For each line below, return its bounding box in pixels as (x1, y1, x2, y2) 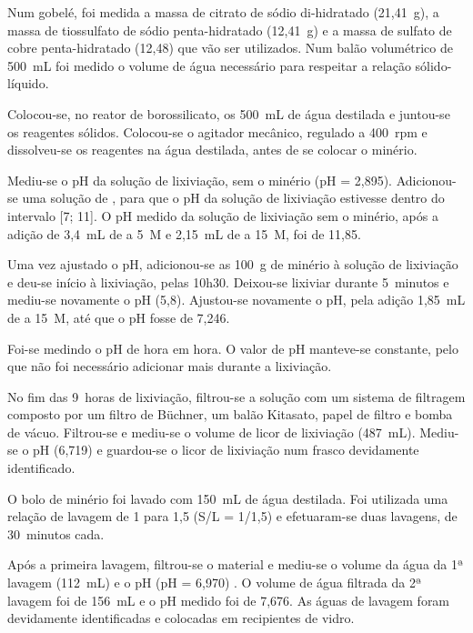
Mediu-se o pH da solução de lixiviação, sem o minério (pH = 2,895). (7, 170, 392, 189)
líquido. (7, 74, 49, 93)
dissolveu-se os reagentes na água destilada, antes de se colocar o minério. (7, 140, 418, 159)
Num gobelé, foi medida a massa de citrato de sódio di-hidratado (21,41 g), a (7, 3, 439, 21)
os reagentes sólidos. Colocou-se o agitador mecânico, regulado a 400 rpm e (7, 122, 428, 141)
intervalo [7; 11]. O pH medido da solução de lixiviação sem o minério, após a (7, 206, 438, 225)
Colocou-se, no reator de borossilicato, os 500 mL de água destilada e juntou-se (7, 104, 450, 123)
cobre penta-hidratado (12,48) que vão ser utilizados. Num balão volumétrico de (7, 38, 453, 57)
